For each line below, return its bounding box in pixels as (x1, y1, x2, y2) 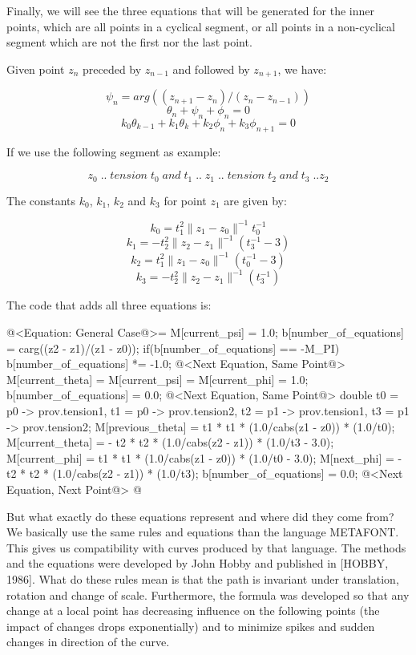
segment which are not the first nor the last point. (6, 34, 252, 51)
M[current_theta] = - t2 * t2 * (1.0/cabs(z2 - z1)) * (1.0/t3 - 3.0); (6, 434, 334, 451)
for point (164, 192, 207, 208)
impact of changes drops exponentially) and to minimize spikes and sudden (6, 617, 375, 634)
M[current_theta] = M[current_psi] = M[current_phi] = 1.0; (6, 370, 309, 387)
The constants (6, 192, 76, 208)
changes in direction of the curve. (6, 633, 170, 650)
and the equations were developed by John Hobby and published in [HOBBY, (6, 555, 389, 572)
